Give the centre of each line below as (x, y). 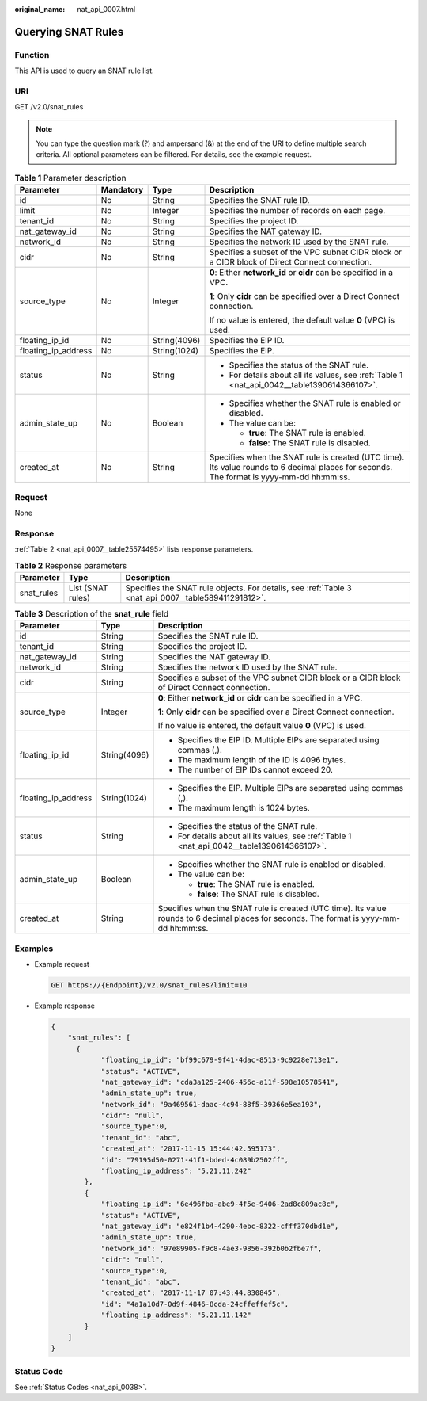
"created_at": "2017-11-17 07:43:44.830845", (191, 1293)
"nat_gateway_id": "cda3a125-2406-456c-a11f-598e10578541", (220, 1082)
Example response (64, 1006)
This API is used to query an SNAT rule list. (84, 71)
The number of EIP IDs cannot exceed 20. (255, 770)
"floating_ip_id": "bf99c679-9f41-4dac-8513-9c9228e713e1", (220, 1060)
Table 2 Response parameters (71, 565)
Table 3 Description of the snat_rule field (92, 614)
